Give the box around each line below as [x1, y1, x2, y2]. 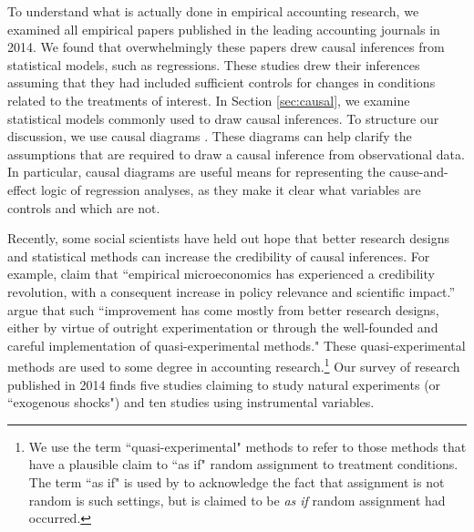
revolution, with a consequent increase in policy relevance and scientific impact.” [7, 281, 456, 301]
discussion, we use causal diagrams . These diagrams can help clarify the [7, 127, 412, 146]
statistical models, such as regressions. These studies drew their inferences [7, 55, 420, 74]
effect [7, 179, 37, 199]
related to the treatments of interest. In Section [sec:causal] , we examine [7, 90, 410, 109]
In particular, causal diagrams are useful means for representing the [7, 162, 386, 181]
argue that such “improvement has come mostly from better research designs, [7, 300, 439, 319]
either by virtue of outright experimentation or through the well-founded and [7, 318, 438, 337]
